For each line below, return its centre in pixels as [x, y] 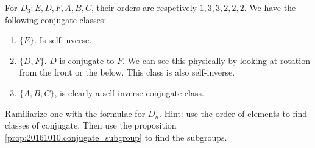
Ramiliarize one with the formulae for [75, 113]
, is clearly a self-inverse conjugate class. [129, 92]
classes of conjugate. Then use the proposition [91, 125]
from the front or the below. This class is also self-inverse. [127, 72]
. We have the [270, 7]
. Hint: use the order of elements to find [233, 113]
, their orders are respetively [144, 7]
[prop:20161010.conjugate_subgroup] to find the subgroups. [116, 137]
